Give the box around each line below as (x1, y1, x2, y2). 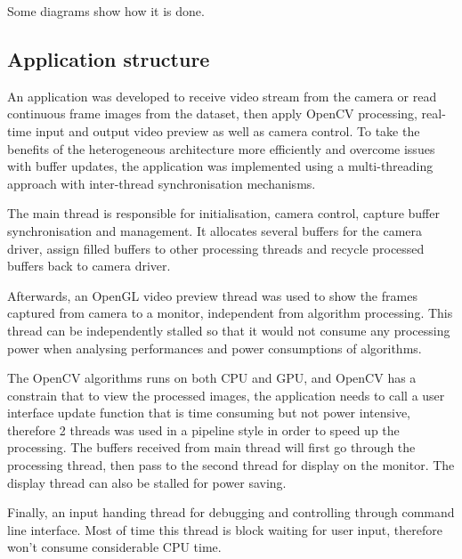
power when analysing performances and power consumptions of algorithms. (7, 338, 422, 357)
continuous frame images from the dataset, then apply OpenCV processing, (7, 104, 417, 123)
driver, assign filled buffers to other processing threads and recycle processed (7, 239, 425, 257)
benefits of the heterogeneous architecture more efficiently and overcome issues (7, 139, 435, 158)
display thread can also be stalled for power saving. (7, 473, 287, 491)
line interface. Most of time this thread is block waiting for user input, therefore (7, 520, 443, 539)
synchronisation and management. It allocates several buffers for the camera (7, 221, 423, 239)
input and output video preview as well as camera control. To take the (35, 121, 420, 140)
